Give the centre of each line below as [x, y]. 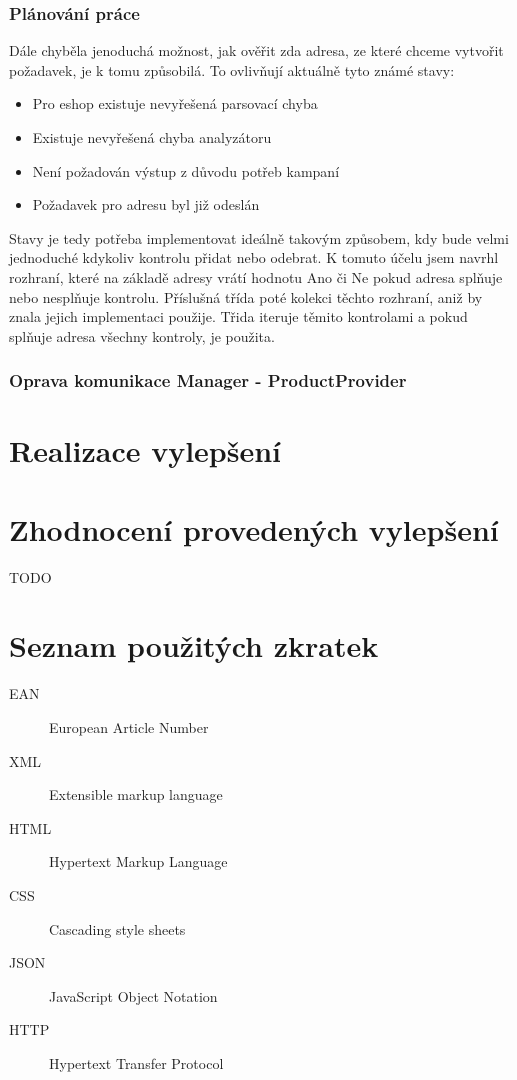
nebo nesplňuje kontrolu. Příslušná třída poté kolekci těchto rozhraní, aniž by [246, 296]
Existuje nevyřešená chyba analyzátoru [152, 137]
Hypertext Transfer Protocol [136, 1062]
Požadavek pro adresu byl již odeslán [146, 204]
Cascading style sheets [117, 928]
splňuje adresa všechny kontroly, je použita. [142, 335]
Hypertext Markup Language [138, 861]
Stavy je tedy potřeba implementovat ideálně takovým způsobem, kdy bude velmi [259, 237]
